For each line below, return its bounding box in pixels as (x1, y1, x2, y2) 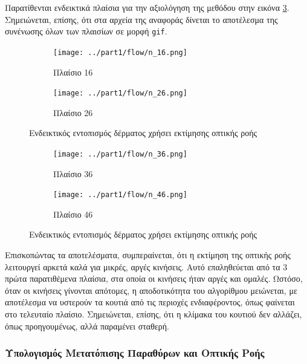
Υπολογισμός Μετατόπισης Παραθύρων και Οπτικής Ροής (5, 345, 265, 360)
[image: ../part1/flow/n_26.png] (53, 89, 187, 98)
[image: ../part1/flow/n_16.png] (53, 48, 187, 57)
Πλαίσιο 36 (53, 167, 93, 180)
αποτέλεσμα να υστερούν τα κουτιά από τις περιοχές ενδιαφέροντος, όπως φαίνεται (5, 296, 295, 308)
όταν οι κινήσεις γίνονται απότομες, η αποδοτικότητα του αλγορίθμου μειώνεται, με (5, 284, 297, 296)
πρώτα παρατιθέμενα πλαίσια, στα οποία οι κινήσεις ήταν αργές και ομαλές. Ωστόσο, (5, 272, 303, 285)
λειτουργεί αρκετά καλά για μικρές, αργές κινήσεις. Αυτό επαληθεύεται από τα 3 (5, 260, 288, 273)
